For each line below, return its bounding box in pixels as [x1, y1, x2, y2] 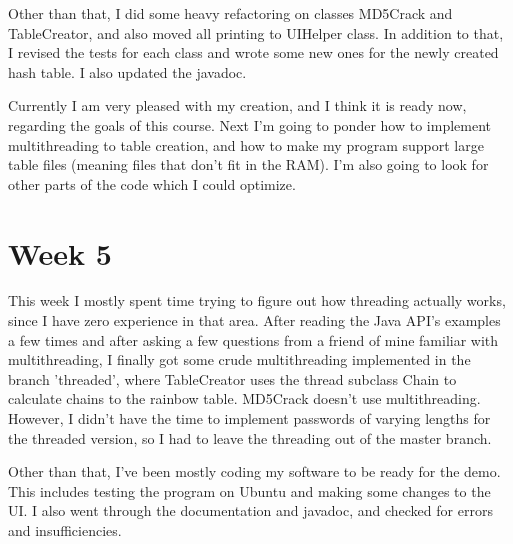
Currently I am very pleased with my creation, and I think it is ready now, [8, 95, 467, 116]
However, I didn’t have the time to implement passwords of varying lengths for [8, 408, 491, 429]
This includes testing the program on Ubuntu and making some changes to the [8, 480, 491, 501]
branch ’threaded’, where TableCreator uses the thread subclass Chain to [8, 368, 457, 389]
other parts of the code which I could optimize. [8, 173, 296, 194]
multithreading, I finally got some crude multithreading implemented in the [8, 349, 471, 370]
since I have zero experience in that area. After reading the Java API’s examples [8, 310, 501, 331]
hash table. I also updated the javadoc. [8, 61, 247, 82]
